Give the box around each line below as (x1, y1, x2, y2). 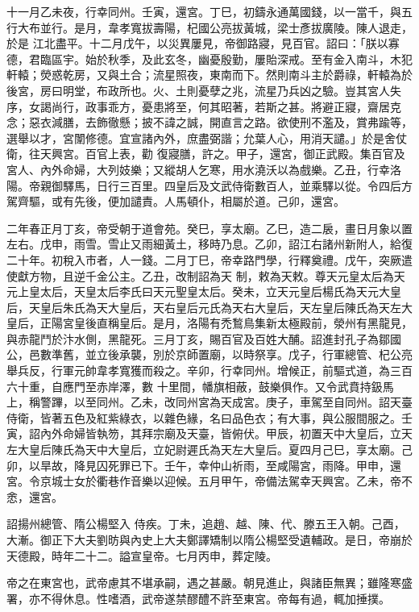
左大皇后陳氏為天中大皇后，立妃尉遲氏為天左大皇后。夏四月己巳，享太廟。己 (6, 441, 413, 458)
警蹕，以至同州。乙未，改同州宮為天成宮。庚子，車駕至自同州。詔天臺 (39, 393, 413, 410)
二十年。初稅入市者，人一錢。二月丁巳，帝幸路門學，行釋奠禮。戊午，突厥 (6, 251, 401, 268)
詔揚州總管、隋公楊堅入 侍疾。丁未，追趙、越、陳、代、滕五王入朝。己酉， (6, 515, 405, 532)
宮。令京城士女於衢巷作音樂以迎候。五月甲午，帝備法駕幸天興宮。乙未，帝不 (6, 473, 413, 489)
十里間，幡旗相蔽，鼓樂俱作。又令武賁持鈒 (156, 377, 383, 394)
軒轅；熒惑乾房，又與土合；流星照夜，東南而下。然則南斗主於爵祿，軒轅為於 (6, 66, 413, 83)
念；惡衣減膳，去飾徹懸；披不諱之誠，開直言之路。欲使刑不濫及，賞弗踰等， (6, 114, 413, 131)
